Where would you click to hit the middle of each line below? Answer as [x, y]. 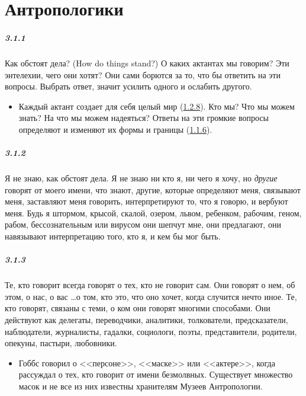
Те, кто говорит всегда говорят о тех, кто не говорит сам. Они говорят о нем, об [150, 285]
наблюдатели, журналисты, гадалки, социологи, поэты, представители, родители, [151, 331]
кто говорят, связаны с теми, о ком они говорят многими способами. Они [138, 308]
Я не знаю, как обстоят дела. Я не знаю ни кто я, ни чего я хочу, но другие [141, 178]
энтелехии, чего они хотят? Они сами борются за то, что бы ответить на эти [143, 74]
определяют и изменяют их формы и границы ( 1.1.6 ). [115, 129]
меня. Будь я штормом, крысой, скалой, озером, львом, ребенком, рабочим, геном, [153, 213]
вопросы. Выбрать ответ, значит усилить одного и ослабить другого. [128, 86]
